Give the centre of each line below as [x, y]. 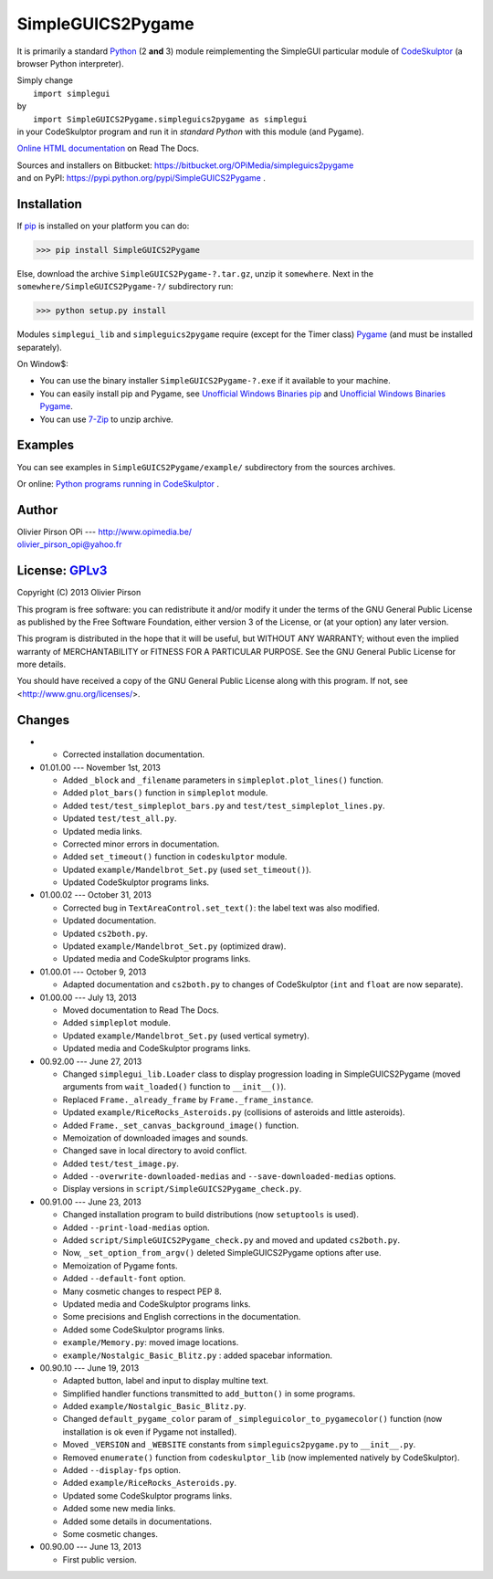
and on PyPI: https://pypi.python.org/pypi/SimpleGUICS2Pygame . [142, 178]
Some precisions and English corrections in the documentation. [182, 1317]
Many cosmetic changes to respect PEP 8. [142, 1291]
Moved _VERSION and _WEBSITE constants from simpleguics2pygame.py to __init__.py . [239, 1445]
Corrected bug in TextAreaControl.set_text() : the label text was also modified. [221, 908]
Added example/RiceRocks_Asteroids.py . [150, 1483]
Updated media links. [102, 831]
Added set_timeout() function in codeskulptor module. [175, 857]
